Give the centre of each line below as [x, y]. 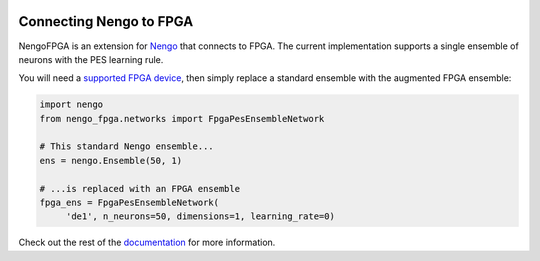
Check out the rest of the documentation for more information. [147, 242]
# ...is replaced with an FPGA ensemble [139, 188]
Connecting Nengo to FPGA [106, 21]
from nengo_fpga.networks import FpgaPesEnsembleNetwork [182, 118]
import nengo [71, 104]
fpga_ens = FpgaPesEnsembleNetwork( [129, 203]
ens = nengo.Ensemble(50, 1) [111, 160]
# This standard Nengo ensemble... [126, 146]
